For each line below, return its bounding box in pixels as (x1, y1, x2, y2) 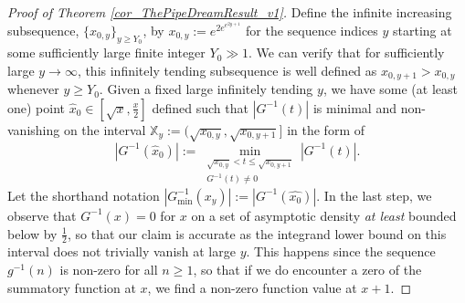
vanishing (7, 120, 60, 139)
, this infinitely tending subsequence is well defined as (77, 60, 377, 79)
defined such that (152, 98, 248, 117)
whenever (7, 79, 59, 99)
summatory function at (7, 277, 136, 297)
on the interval (63, 120, 146, 139)
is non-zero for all (59, 260, 158, 278)
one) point (7, 98, 66, 117)
